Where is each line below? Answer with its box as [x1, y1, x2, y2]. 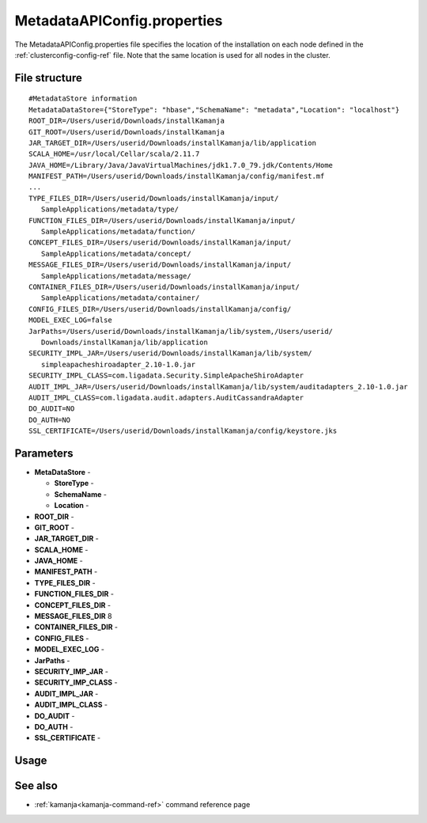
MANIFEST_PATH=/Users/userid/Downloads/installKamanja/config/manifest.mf [28, 172, 325, 181]
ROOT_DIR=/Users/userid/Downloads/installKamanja [28, 116, 225, 126]
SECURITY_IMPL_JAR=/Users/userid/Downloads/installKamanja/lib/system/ [28, 349, 312, 358]
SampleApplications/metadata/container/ [40, 294, 200, 302]
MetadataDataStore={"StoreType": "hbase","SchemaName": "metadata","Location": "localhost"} [28, 105, 400, 114]
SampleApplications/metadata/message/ [40, 271, 191, 280]
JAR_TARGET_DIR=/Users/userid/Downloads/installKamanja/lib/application [28, 138, 316, 147]
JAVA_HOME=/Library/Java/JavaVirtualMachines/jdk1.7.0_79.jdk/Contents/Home [28, 161, 334, 169]
